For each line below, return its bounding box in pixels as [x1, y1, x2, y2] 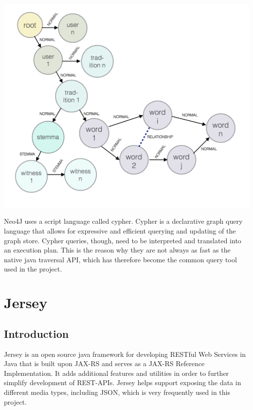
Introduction [4, 326, 69, 341]
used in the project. [4, 264, 62, 274]
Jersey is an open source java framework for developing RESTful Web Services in [4, 349, 246, 359]
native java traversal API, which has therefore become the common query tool [4, 254, 237, 264]
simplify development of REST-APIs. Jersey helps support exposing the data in [4, 377, 241, 388]
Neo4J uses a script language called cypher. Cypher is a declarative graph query [4, 216, 243, 226]
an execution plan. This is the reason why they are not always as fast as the [4, 245, 231, 255]
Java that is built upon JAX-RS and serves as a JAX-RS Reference [4, 358, 205, 369]
